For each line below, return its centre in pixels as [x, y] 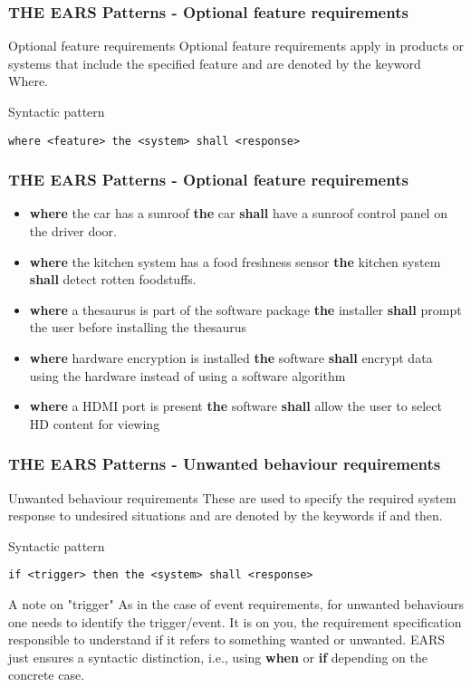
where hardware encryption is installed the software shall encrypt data [231, 358]
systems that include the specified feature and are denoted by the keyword [215, 63]
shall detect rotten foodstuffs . [113, 279]
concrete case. [47, 675]
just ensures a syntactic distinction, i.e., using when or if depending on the [218, 657]
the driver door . [73, 231]
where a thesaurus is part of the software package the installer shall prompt [245, 309]
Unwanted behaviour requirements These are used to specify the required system [232, 497]
